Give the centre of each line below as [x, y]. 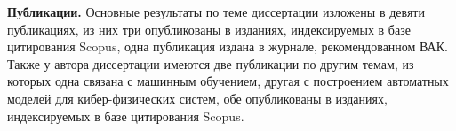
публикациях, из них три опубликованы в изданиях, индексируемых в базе [209, 29]
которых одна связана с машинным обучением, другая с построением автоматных [228, 81]
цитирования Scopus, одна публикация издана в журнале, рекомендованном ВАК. [228, 46]
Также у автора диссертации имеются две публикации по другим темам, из [211, 63]
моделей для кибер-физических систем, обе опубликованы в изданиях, [197, 98]
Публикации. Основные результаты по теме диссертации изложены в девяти [216, 12]
